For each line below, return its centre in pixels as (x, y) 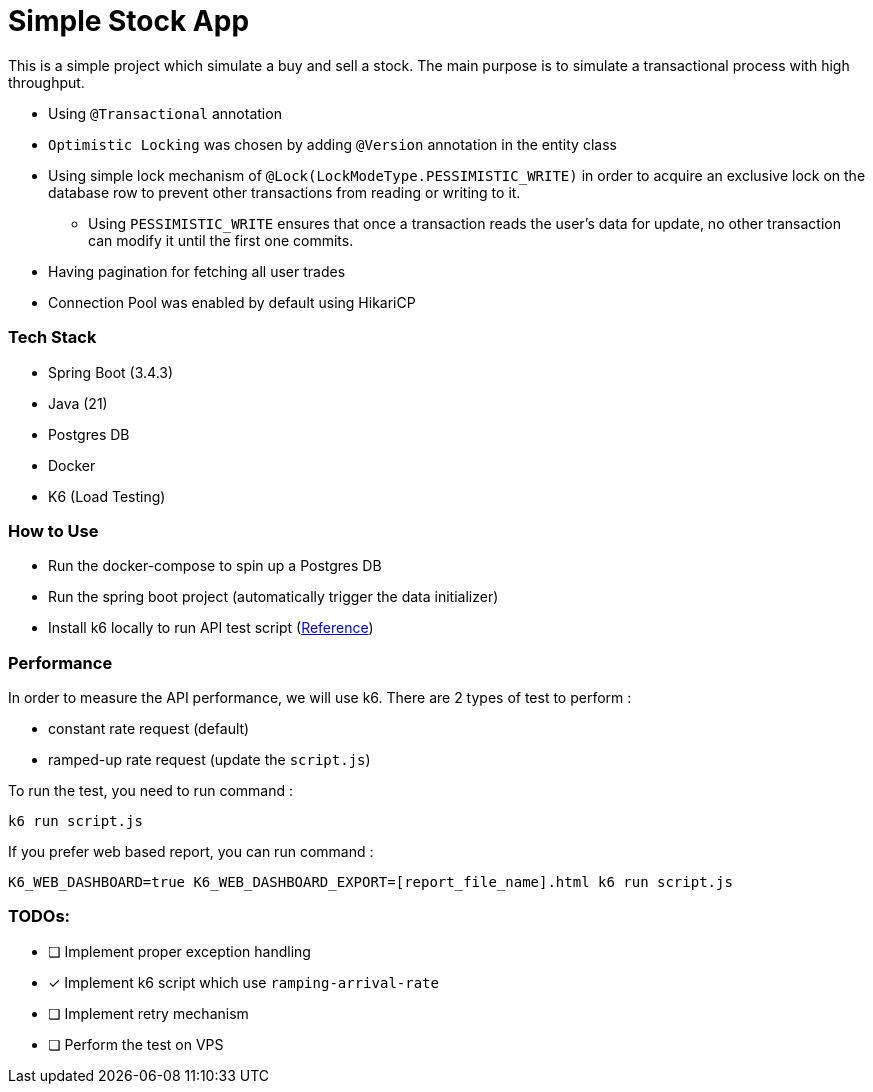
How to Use (53, 530)
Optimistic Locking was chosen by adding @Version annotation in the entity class (332, 144)
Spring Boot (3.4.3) (111, 372)
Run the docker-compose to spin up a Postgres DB (215, 566)
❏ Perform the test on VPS (136, 1044)
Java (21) (78, 403)
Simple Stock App (129, 21)
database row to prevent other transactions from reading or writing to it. (284, 192)
